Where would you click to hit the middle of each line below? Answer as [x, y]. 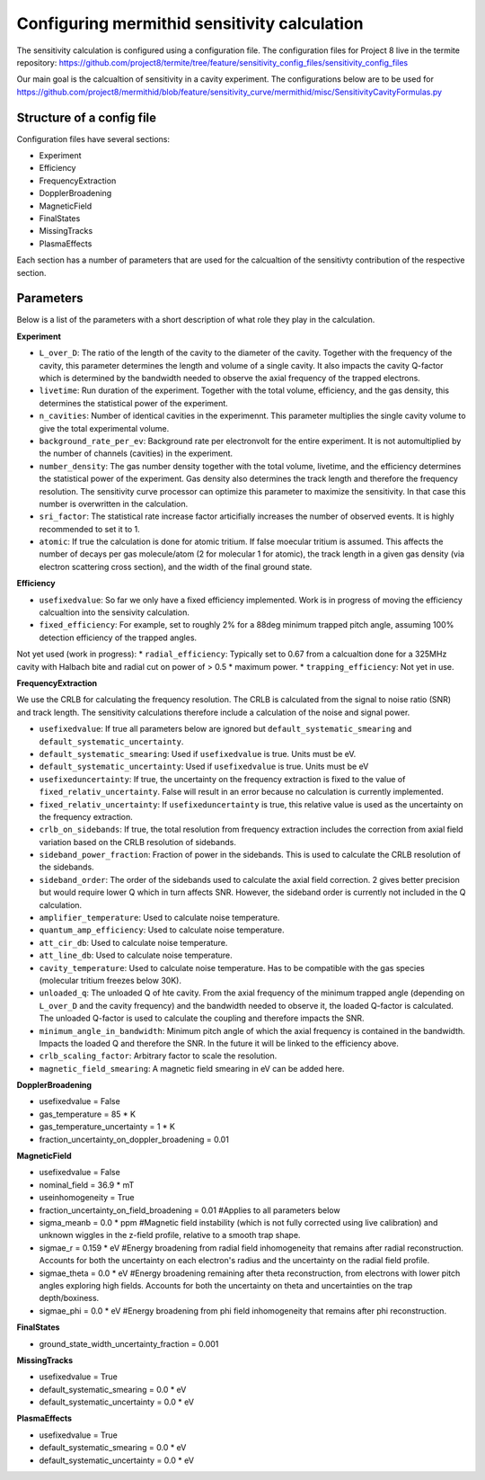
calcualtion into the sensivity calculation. [115, 612]
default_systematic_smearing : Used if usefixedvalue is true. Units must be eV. [198, 753]
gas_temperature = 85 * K [88, 1114]
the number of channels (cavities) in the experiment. [136, 453]
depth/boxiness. [69, 1298]
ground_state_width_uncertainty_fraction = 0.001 [129, 1343]
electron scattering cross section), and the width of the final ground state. [176, 566]
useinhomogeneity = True [87, 1198]
